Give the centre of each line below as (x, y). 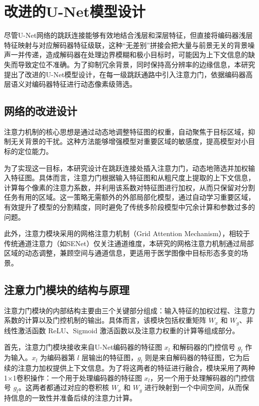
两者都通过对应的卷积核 (71, 387)
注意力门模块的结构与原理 (67, 289)
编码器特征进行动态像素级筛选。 (84, 84)
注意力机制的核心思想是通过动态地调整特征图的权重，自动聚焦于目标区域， (126, 131)
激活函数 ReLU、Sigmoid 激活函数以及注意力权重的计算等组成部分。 (129, 330)
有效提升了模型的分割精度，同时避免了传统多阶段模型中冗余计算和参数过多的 (129, 207)
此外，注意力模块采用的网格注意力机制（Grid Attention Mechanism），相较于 (127, 233)
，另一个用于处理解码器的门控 (199, 377)
